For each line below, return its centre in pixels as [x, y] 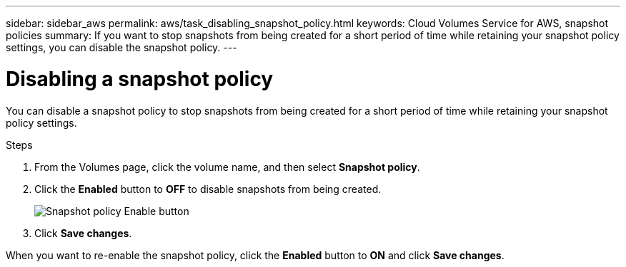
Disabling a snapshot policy [140, 79]
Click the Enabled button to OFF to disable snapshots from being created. [208, 189]
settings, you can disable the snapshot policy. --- [121, 47]
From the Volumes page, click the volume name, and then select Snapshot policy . [227, 167]
